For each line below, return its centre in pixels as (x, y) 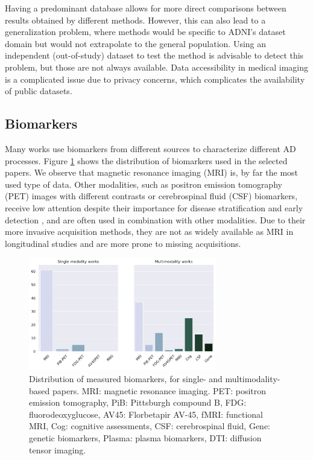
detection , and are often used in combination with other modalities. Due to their (155, 219)
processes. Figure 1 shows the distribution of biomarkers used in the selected (146, 160)
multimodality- (253, 379)
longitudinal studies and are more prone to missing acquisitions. (123, 243)
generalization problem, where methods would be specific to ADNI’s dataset (145, 32)
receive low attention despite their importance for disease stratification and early (154, 207)
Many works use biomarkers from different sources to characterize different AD (150, 148)
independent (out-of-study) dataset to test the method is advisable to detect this (154, 55)
